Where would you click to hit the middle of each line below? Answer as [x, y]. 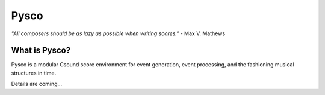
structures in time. [34, 73]
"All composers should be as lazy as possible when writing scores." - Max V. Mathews [118, 33]
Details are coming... [37, 84]
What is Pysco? [41, 50]
